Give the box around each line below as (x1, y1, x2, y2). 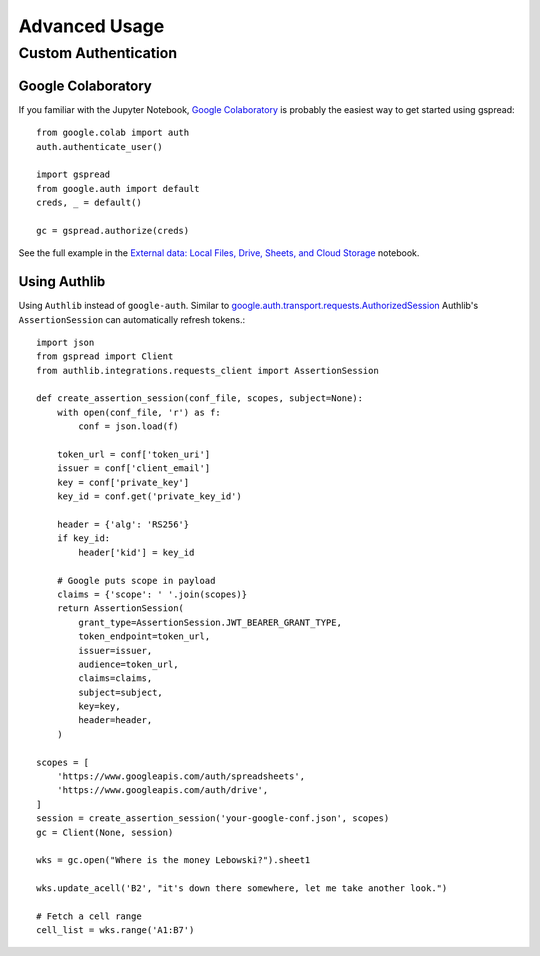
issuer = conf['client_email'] (56, 463, 211, 474)
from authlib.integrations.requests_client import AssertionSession (36, 365, 379, 376)
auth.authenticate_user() (36, 141, 164, 152)
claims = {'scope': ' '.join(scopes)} (56, 588, 248, 600)
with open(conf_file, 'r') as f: (56, 406, 222, 418)
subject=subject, (78, 686, 164, 698)
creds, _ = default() (36, 197, 142, 209)
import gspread (36, 169, 111, 180)
